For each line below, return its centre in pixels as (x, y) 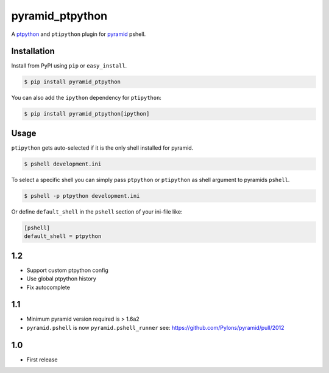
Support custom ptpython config (68, 270)
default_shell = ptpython (63, 236)
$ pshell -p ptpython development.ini (82, 196)
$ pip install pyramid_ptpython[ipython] (87, 114)
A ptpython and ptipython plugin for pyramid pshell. (79, 34)
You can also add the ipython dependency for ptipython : (86, 98)
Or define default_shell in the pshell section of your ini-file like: (97, 211)
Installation (33, 51)
